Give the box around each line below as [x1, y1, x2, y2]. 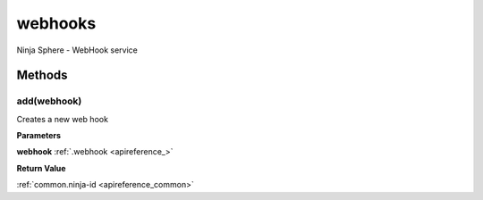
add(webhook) [16, 95, 82, 107]
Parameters [16, 130, 62, 141]
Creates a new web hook [16, 113, 109, 124]
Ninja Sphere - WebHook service [16, 45, 139, 55]
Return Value [16, 162, 66, 173]
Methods [16, 68, 68, 83]
